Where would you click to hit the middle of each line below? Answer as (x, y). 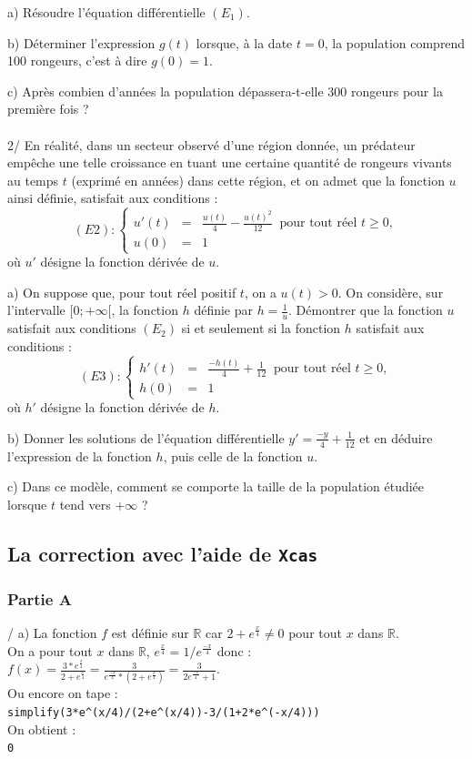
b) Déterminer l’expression (81, 42)
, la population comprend (395, 42)
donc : (234, 650)
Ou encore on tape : (63, 693)
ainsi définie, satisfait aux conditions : (113, 198)
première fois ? (48, 109)
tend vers (85, 504)
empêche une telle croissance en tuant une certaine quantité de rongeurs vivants (230, 162)
